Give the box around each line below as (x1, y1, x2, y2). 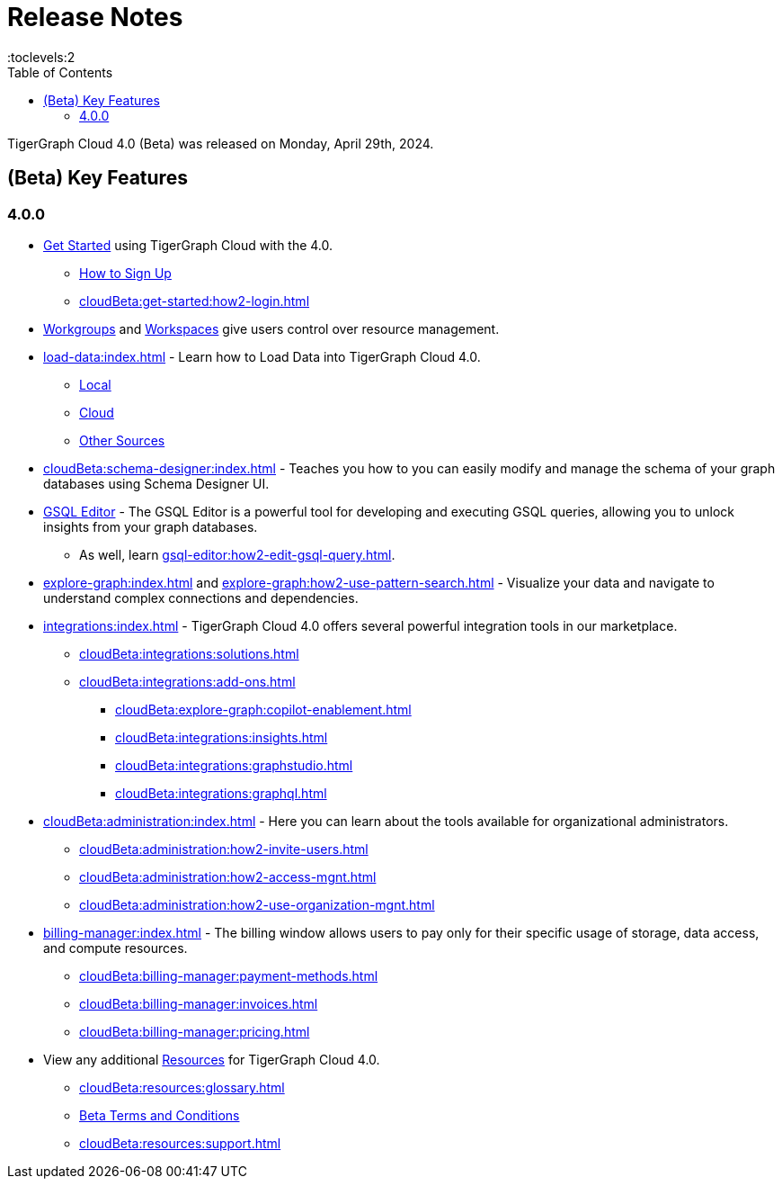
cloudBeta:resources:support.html (79, 1135, 281, 1151)
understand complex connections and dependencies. (43, 589, 359, 606)
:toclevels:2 (7, 49, 76, 65)
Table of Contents (7, 64, 113, 80)
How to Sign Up (79, 265, 172, 281)
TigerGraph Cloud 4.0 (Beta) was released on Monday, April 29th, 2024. (7, 135, 434, 151)
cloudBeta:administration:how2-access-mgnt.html (79, 868, 377, 885)
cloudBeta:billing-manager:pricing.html (79, 1023, 310, 1039)
